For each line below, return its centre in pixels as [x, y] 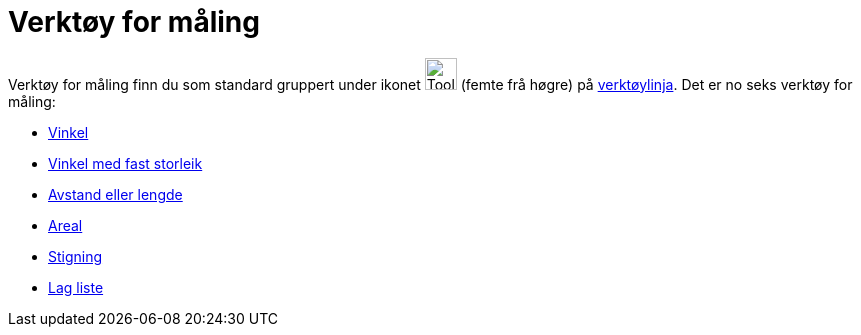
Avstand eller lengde [115, 194]
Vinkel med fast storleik [125, 163]
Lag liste [76, 287]
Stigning [75, 256]
